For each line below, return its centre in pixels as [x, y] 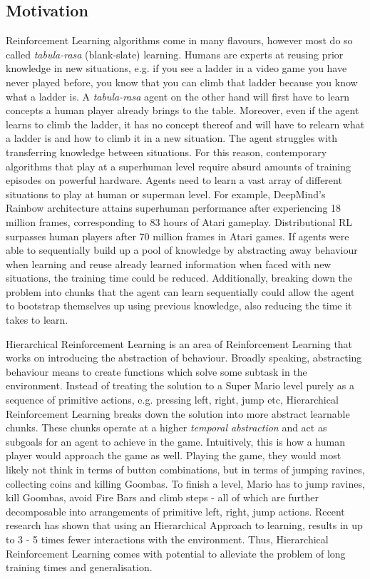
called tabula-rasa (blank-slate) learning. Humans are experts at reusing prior [175, 54]
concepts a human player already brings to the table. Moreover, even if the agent [183, 110]
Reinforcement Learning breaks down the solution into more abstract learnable [178, 413]
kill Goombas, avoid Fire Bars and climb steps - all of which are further [162, 497]
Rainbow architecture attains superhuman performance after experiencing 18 [174, 208]
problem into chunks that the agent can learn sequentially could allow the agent [180, 291]
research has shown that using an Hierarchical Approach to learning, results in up [184, 525]
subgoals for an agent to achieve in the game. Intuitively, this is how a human [175, 441]
